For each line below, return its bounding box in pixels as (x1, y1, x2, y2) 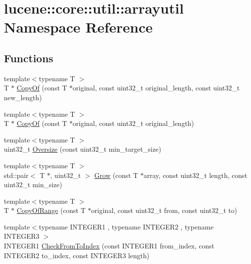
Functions (4, 50, 53, 65)
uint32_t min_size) (4, 179, 63, 190)
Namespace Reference (4, 17, 153, 37)
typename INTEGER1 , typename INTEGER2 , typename (39, 221, 214, 231)
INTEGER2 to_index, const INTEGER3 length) (4, 250, 150, 260)
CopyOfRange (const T (16, 205, 86, 215)
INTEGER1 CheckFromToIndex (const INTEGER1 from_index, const (4, 241, 215, 251)
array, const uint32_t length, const (143, 170, 248, 180)
